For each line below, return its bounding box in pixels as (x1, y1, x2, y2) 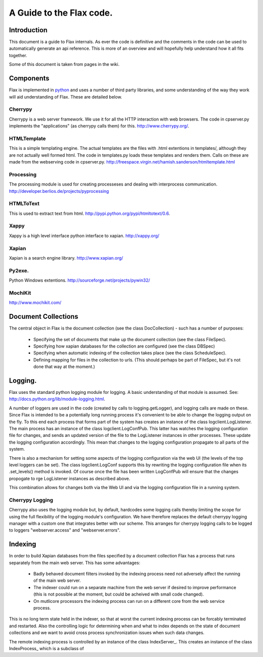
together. (9, 52, 28, 58)
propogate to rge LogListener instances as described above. (9, 475, 131, 481)
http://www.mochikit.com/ (9, 300, 62, 306)
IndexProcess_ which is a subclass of (9, 645, 84, 651)
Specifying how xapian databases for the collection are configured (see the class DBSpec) (33, 343, 215, 349)
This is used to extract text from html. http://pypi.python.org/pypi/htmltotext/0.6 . (9, 210, 170, 216)
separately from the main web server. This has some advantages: (9, 559, 141, 566)
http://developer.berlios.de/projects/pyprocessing (9, 188, 109, 194)
